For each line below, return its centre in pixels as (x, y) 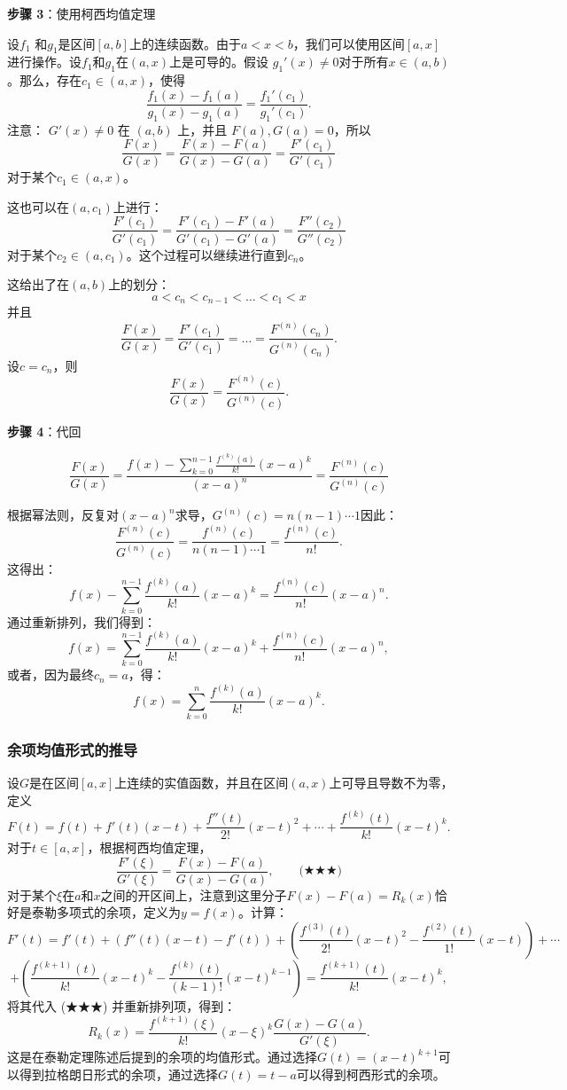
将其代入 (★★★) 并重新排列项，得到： (122, 1005)
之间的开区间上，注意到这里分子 (194, 894)
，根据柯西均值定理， (149, 847)
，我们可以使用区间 (349, 43)
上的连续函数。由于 (185, 43)
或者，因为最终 (50, 674)
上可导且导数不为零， (391, 783)
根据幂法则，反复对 (63, 515)
